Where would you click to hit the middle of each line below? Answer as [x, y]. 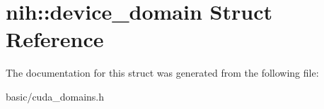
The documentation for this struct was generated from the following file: [162, 73]
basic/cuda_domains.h [55, 96]
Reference [55, 39]
